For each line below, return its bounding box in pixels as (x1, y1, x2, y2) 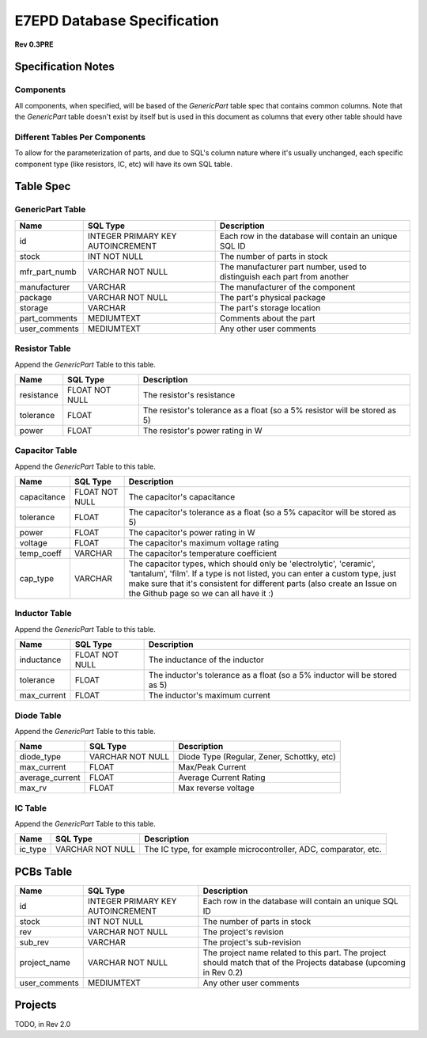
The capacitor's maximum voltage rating (128, 538, 280, 549)
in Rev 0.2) (202, 967, 244, 978)
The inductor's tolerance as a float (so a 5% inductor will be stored (148, 670, 397, 681)
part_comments (19, 313, 78, 324)
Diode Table (14, 709, 62, 721)
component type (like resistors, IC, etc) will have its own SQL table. (14, 159, 233, 169)
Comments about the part (219, 313, 316, 324)
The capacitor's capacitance (128, 492, 236, 503)
